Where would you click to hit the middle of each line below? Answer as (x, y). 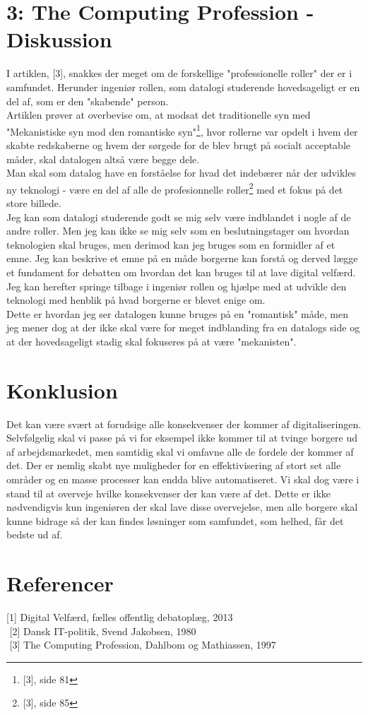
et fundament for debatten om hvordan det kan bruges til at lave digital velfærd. (181, 272)
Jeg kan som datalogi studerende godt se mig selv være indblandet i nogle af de (179, 217)
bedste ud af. (35, 534)
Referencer (60, 583)
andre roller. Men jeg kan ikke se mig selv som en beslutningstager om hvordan (178, 231)
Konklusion (62, 390)
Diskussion (59, 39)
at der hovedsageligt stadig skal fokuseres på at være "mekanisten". (152, 341)
